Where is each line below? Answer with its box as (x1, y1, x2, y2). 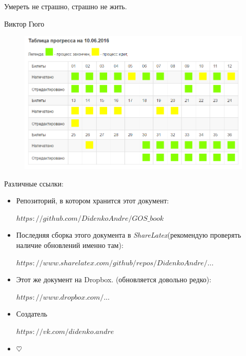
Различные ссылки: (4, 178, 64, 189)
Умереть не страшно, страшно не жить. (4, 1, 127, 11)
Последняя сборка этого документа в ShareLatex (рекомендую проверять (16, 229, 241, 240)
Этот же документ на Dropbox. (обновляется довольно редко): (16, 274, 212, 285)
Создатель (16, 308, 48, 319)
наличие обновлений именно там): (16, 239, 124, 250)
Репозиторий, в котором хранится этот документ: (16, 195, 169, 206)
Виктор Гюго (4, 18, 45, 29)
